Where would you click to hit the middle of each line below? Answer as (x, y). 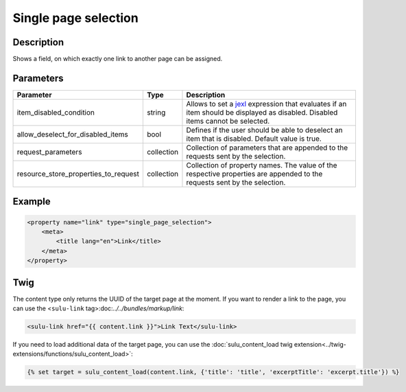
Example (32, 201)
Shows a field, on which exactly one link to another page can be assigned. (118, 59)
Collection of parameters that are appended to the (267, 148)
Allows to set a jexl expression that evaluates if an (266, 104)
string (156, 112)
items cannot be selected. (228, 121)
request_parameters (49, 152)
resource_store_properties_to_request (78, 174)
